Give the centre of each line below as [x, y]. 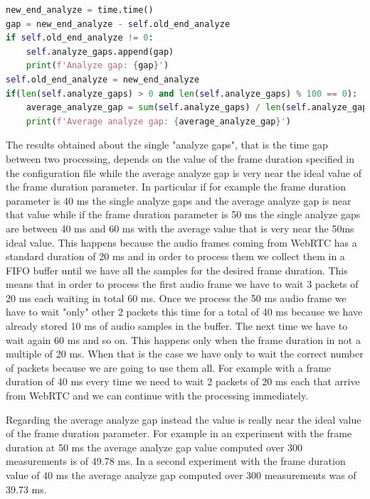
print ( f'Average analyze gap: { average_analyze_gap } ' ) [158, 121]
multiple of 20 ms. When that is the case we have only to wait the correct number [185, 354]
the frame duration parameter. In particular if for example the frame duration [176, 187]
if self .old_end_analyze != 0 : [80, 38]
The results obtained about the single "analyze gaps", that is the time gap [167, 145]
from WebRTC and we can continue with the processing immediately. [157, 396]
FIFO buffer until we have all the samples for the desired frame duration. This [177, 270]
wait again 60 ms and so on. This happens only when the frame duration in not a [183, 339]
